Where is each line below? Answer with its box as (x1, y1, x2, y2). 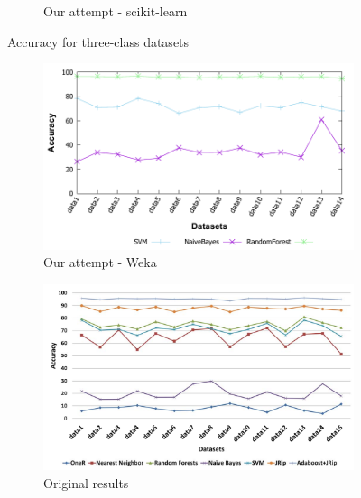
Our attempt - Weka (43, 253, 157, 272)
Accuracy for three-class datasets (7, 32, 190, 51)
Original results (43, 473, 129, 492)
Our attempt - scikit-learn (43, 2, 188, 20)
